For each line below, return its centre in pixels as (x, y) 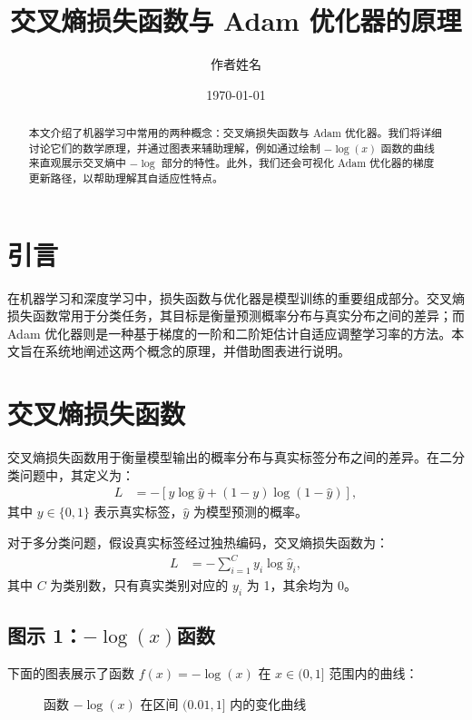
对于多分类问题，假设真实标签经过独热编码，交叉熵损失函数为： (198, 542)
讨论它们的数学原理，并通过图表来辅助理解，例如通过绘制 (174, 148)
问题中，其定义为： (77, 474)
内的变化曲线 (268, 703)
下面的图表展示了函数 (71, 672)
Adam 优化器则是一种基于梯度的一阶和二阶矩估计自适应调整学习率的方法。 (230, 333)
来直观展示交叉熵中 (77, 163)
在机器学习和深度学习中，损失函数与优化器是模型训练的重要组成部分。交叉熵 (236, 297)
